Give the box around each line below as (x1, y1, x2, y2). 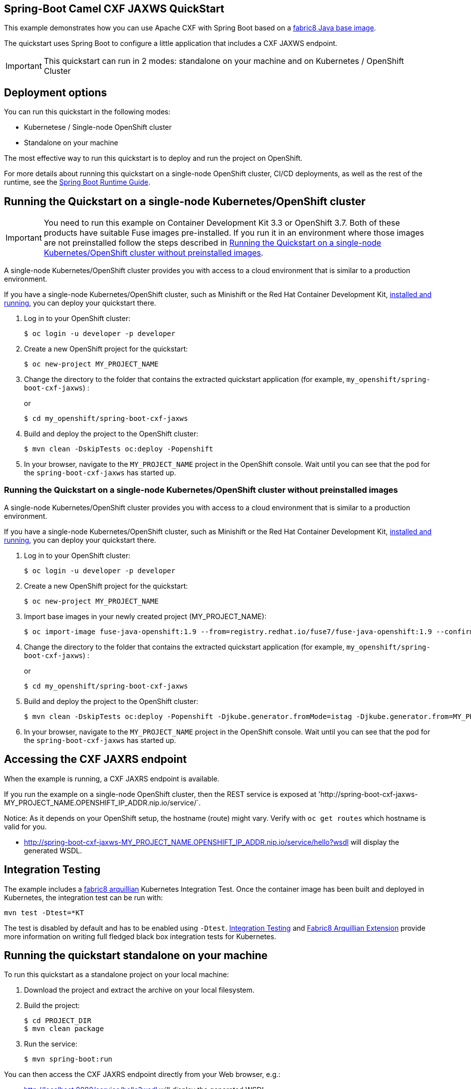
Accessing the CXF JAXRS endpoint (4, 753, 187, 766)
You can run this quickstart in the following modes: (4, 107, 171, 116)
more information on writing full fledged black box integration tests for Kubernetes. (4, 932, 276, 941)
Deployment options (4, 86, 107, 99)
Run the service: (24, 1040, 77, 1049)
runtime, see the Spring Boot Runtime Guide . (4, 178, 151, 187)
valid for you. (4, 822, 47, 831)
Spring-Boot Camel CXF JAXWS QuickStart (4, 2, 225, 15)
